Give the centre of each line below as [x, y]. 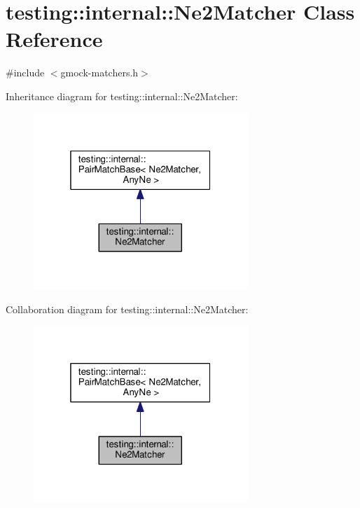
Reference [54, 39]
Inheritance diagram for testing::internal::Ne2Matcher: [122, 96]
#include [25, 73]
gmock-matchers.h [99, 73]
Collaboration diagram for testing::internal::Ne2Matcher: [127, 309]
